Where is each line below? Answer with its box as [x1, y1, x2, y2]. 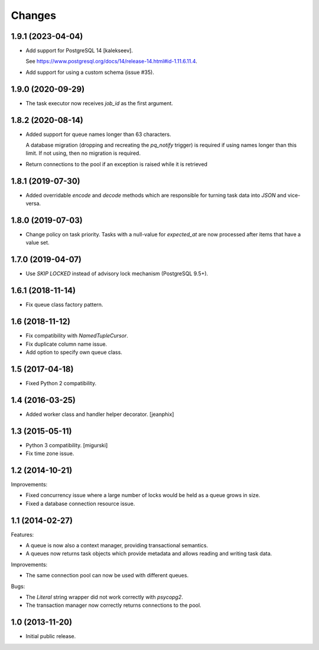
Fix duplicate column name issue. [25, 340, 108, 347]
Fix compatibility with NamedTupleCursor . [25, 332, 128, 339]
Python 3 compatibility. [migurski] [25, 441, 108, 448]
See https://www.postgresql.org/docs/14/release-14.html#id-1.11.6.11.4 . [25, 58, 197, 65]
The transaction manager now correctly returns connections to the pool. [25, 602, 201, 609]
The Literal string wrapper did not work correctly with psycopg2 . [25, 593, 183, 600]
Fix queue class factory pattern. [25, 301, 103, 308]
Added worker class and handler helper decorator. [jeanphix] [25, 411, 174, 418]
